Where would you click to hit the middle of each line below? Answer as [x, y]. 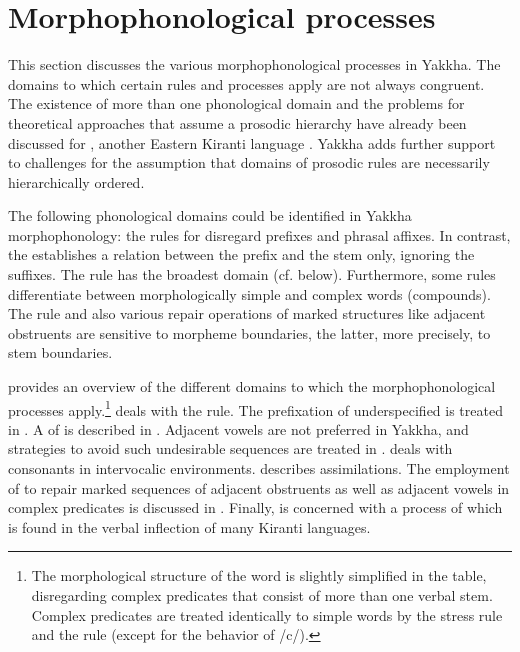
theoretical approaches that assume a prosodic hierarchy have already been [237, 122]
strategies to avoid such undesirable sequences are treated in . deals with [230, 448]
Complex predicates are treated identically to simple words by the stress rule [267, 614]
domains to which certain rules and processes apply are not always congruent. [246, 83]
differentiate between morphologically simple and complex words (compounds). [249, 293]
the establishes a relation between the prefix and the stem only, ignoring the [241, 254]
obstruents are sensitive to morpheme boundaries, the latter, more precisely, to [249, 332]
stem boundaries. [60, 352]
